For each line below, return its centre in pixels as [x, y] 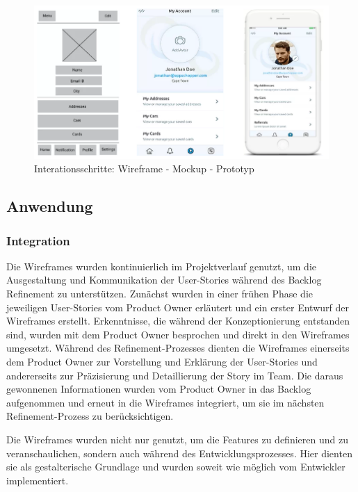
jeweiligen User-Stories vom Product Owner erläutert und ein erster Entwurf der [178, 307]
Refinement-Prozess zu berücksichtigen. [90, 416]
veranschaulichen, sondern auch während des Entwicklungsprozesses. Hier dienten [179, 453]
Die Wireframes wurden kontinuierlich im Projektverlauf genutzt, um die [162, 266]
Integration [38, 240]
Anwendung [50, 206]
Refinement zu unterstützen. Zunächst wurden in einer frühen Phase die [160, 293]
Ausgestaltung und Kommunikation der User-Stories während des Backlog [164, 280]
